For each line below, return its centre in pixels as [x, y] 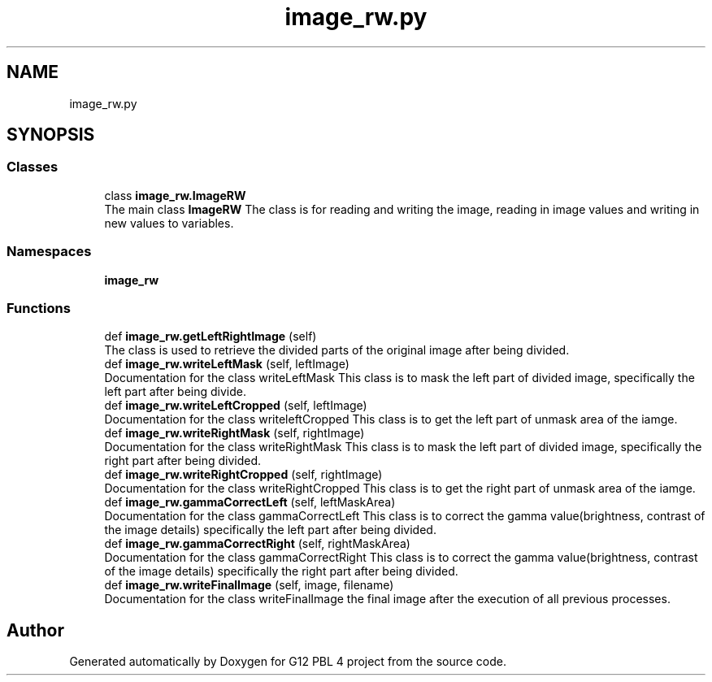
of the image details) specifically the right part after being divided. [281, 571]
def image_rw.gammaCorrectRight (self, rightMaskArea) [257, 544]
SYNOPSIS [51, 135]
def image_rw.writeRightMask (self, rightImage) [234, 433]
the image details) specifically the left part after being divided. [270, 530]
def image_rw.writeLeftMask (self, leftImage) [227, 364]
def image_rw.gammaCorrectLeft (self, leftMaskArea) [250, 502]
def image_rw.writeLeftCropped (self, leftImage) [236, 406]
